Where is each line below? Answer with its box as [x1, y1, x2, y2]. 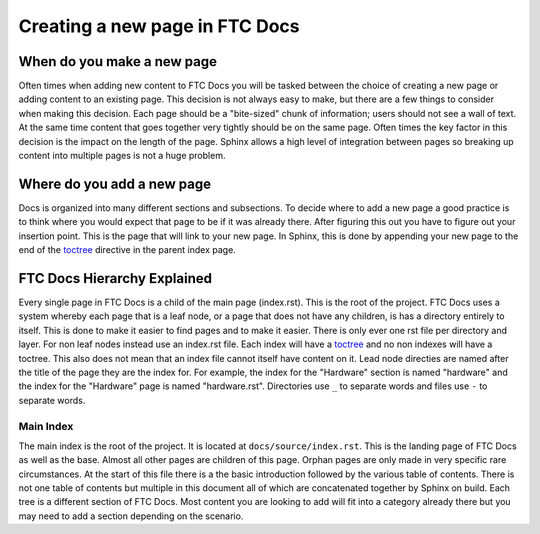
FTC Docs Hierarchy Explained [18, 270, 212, 287]
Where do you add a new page [18, 175, 212, 192]
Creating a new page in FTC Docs [18, 15, 300, 37]
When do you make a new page [18, 53, 217, 70]
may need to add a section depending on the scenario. [18, 510, 244, 522]
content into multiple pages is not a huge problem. [18, 150, 226, 162]
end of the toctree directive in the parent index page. [18, 244, 237, 256]
